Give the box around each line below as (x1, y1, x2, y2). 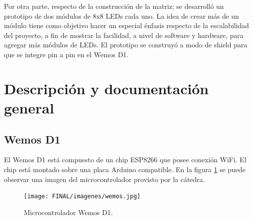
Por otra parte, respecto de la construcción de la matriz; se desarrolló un (4, 1, 224, 11)
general (4, 97, 54, 117)
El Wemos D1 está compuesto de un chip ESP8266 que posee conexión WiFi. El (4, 154, 247, 165)
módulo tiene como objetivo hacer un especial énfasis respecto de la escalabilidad (4, 20, 249, 31)
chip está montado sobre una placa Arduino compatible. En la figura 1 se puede (4, 164, 246, 174)
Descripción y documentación (4, 78, 209, 98)
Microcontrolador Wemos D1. (24, 207, 113, 217)
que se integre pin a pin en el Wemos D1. (4, 49, 128, 59)
